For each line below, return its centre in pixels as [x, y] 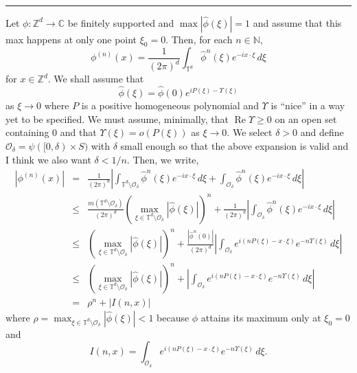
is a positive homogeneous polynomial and [170, 105]
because [173, 317]
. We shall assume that [96, 79]
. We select [250, 132]
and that [78, 132]
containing [27, 132]
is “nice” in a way [308, 105]
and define [322, 132]
